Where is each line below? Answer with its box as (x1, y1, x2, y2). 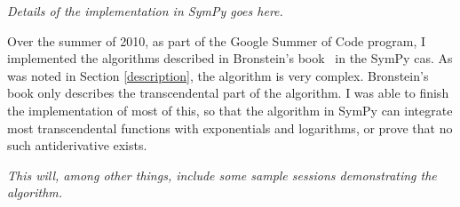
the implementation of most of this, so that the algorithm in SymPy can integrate (7, 100, 453, 119)
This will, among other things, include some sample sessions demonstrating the (7, 165, 437, 184)
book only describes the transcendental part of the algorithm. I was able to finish (7, 84, 449, 102)
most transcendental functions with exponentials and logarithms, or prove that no (7, 118, 453, 137)
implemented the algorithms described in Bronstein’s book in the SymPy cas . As (7, 49, 453, 68)
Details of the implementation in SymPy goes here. (7, 2, 283, 20)
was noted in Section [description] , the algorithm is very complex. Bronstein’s (7, 66, 429, 84)
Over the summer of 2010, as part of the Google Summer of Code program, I (7, 31, 426, 50)
